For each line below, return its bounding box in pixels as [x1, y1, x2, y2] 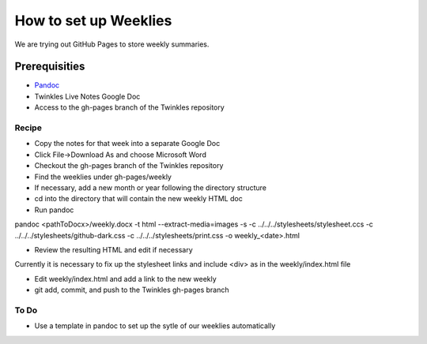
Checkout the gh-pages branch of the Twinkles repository [34, 161, 224, 170]
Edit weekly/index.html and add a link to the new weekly [34, 274, 217, 283]
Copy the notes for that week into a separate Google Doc [34, 139, 221, 148]
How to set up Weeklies [14, 12, 172, 29]
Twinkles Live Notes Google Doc [34, 92, 141, 101]
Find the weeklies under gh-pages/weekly [34, 172, 172, 181]
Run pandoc [34, 205, 74, 215]
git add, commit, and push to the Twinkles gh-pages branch [34, 285, 229, 295]
